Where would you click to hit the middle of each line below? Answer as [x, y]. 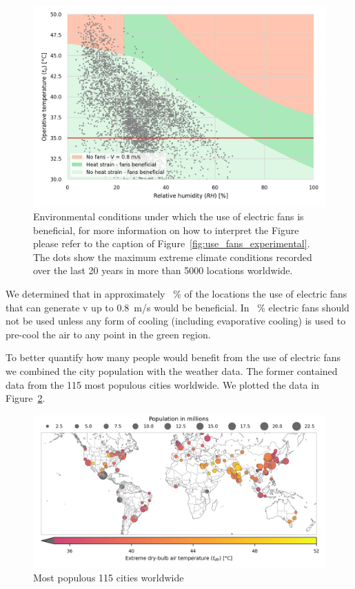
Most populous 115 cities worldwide [109, 578]
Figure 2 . [26, 398]
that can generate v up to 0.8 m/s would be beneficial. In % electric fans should [177, 307]
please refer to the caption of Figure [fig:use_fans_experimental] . [172, 243]
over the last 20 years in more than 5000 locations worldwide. [163, 270]
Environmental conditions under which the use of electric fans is [169, 216]
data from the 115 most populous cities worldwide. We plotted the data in [162, 384]
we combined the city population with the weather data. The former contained [172, 371]
